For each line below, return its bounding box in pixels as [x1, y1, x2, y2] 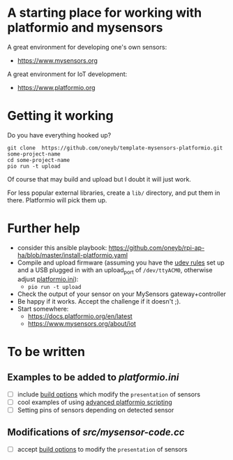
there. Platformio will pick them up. [7, 195, 107, 204]
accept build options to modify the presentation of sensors [17, 445, 188, 453]
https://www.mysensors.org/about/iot [27, 319, 136, 327]
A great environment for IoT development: [7, 70, 128, 78]
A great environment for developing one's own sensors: [7, 43, 167, 51]
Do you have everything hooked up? [7, 131, 112, 139]
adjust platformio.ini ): [17, 274, 79, 283]
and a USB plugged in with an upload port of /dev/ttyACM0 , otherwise [17, 265, 213, 276]
